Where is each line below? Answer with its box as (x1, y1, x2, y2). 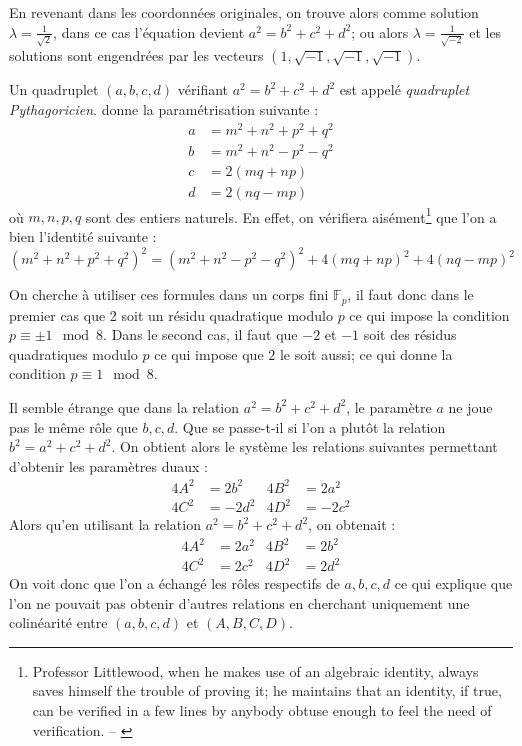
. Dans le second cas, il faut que (103, 324, 298, 345)
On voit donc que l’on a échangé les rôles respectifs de (9, 573, 340, 594)
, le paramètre (346, 396, 432, 417)
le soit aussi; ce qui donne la (279, 343, 453, 364)
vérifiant (177, 79, 229, 100)
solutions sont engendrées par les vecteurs (9, 45, 264, 66)
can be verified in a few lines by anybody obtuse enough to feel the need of (32, 700, 492, 720)
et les (469, 21, 502, 42)
